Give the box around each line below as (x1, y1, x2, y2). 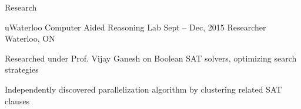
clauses (5, 94, 30, 107)
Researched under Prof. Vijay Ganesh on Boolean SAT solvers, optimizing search (5, 52, 297, 64)
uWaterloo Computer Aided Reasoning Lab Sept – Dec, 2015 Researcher (5, 21, 266, 33)
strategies (5, 63, 39, 76)
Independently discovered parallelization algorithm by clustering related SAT (5, 83, 282, 95)
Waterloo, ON (5, 32, 55, 45)
